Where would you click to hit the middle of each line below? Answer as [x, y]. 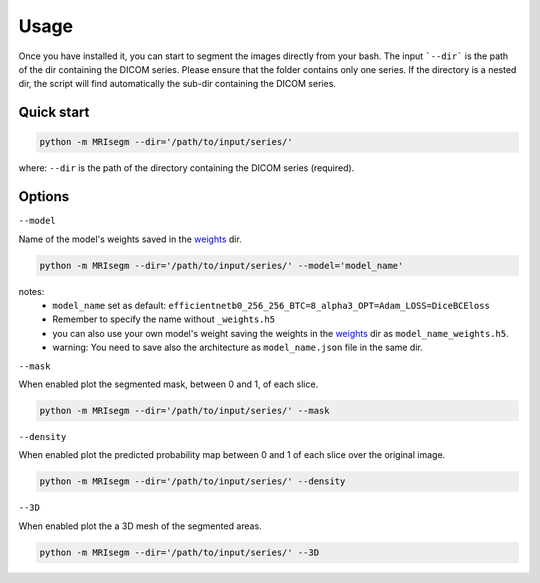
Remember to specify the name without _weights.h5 [163, 319]
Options [44, 196]
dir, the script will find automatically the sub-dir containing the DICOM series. [177, 84]
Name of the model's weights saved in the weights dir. [130, 239]
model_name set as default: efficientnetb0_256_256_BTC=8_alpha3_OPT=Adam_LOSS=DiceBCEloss [271, 305]
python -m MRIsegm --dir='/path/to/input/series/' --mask [184, 410]
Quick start [54, 112]
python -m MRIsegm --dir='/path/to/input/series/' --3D [179, 552]
